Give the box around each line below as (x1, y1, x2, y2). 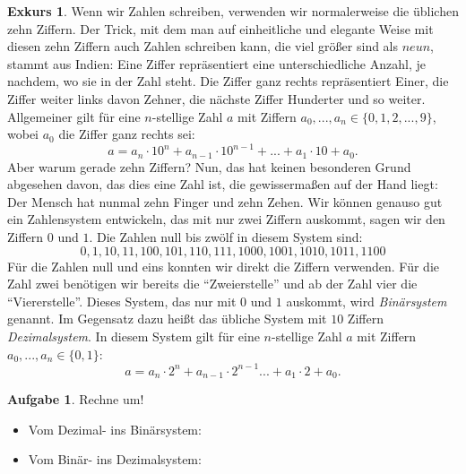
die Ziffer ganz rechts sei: (58, 125, 195, 143)
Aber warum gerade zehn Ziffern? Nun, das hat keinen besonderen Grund (7, 157, 411, 176)
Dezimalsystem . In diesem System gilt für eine (7, 327, 260, 346)
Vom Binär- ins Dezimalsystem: (28, 450, 202, 469)
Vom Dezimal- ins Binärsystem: (28, 419, 202, 438)
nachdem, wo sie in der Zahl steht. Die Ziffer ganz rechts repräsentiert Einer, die (7, 72, 449, 90)
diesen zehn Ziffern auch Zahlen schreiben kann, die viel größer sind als (7, 37, 399, 56)
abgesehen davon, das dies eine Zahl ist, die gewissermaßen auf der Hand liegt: (7, 175, 438, 194)
